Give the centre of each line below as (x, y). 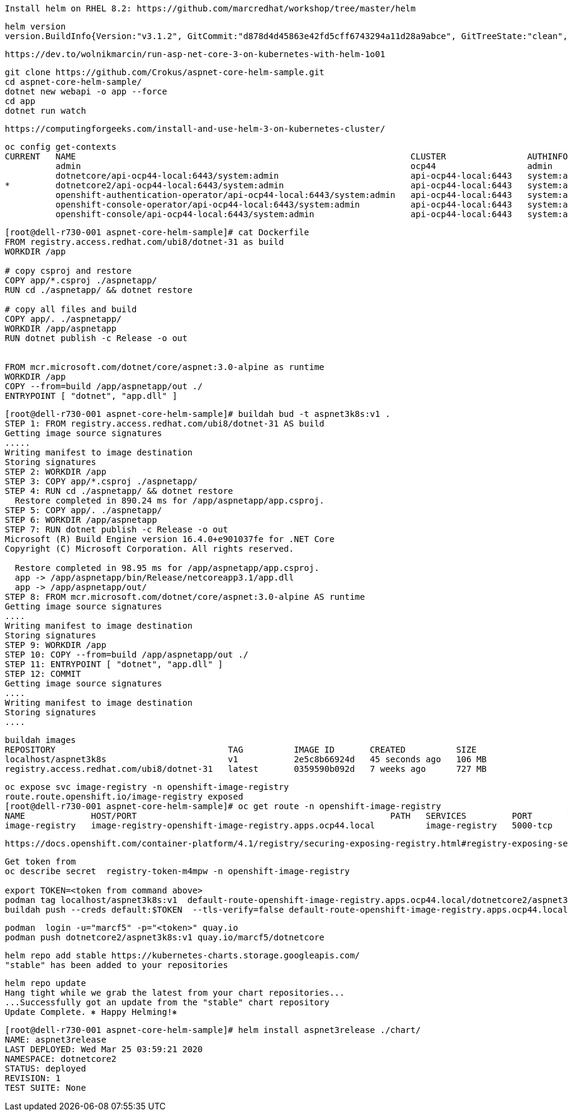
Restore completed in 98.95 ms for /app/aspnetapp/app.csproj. (167, 568)
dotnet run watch (45, 111)
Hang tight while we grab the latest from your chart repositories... (175, 993)
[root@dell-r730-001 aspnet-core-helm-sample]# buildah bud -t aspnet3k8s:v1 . (198, 414)
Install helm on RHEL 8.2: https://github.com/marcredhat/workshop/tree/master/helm (210, 8)
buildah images (41, 740)
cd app (20, 101)
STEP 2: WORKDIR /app (56, 472)
